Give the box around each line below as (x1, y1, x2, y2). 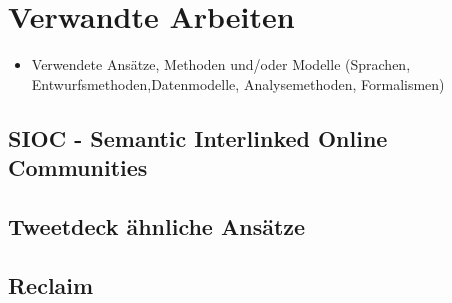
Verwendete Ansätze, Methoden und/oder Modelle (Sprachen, (31, 54, 411, 75)
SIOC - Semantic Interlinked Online (8, 122, 388, 153)
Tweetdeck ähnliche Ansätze (8, 210, 306, 241)
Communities (8, 152, 148, 183)
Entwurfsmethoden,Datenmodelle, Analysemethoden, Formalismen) (31, 73, 445, 94)
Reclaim (8, 269, 94, 300)
